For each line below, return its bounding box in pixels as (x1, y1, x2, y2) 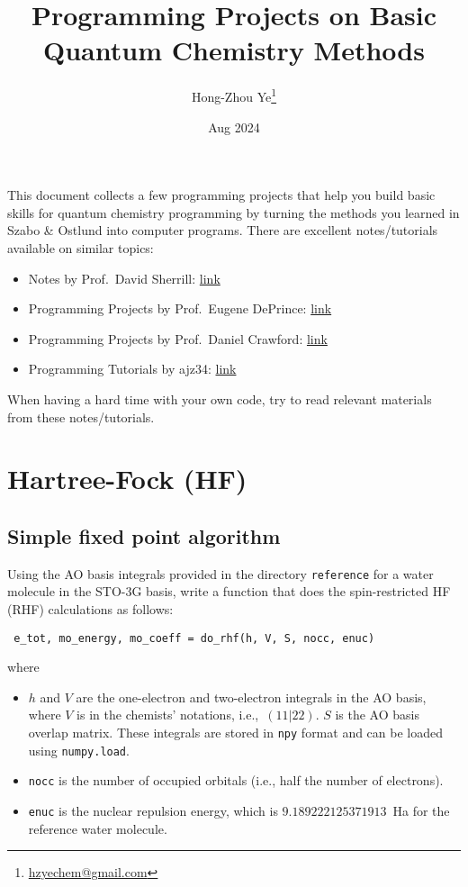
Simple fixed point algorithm (7, 521, 281, 549)
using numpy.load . (28, 740, 130, 759)
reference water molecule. (28, 819, 167, 837)
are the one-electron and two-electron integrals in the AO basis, (76, 687, 427, 706)
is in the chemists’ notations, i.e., (76, 705, 259, 724)
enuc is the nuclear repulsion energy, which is (28, 801, 278, 819)
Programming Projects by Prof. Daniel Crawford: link (28, 329, 328, 348)
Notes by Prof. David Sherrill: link (28, 268, 220, 287)
